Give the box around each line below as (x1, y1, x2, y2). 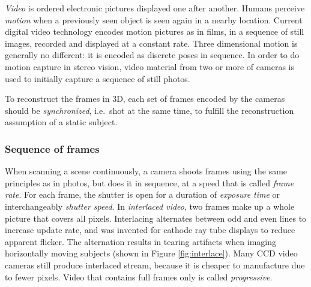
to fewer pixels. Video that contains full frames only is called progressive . (5, 270, 273, 283)
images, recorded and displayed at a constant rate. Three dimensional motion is (5, 37, 298, 49)
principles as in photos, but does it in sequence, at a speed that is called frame (5, 176, 294, 189)
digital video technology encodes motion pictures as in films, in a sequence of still (5, 25, 304, 38)
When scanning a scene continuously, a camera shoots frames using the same (5, 165, 288, 177)
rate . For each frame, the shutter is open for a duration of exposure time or (5, 188, 280, 201)
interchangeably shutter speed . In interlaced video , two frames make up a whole (5, 200, 295, 212)
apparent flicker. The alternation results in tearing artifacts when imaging (5, 235, 276, 247)
